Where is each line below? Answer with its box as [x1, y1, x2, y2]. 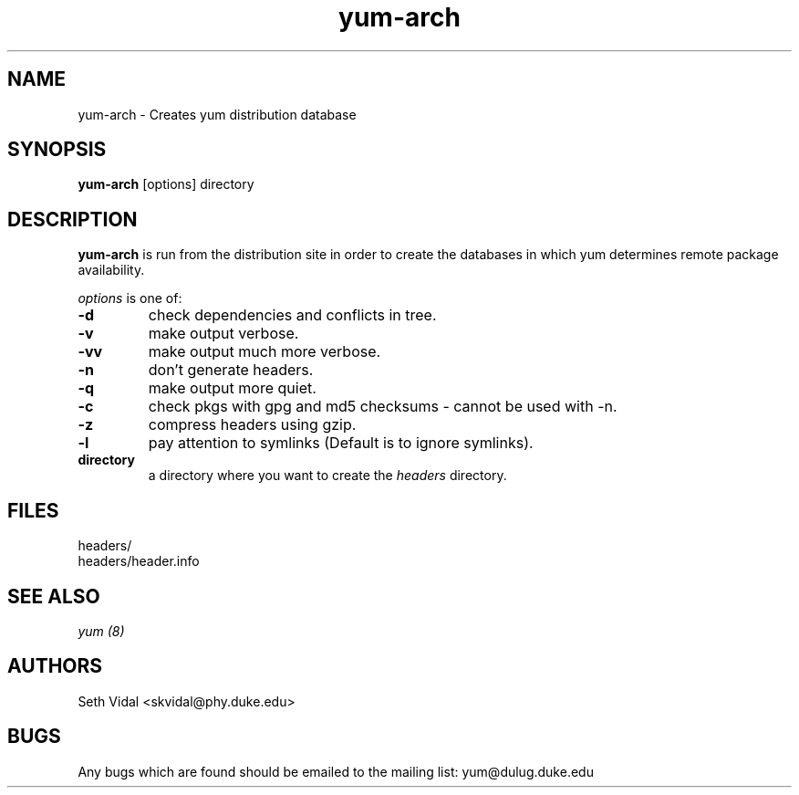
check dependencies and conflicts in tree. [148, 306, 437, 325]
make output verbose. [148, 324, 299, 343]
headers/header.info [78, 553, 200, 570]
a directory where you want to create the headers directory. [148, 467, 507, 484]
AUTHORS [7, 654, 103, 678]
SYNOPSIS [7, 138, 107, 162]
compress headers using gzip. [148, 415, 357, 434]
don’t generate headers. [148, 361, 314, 380]
